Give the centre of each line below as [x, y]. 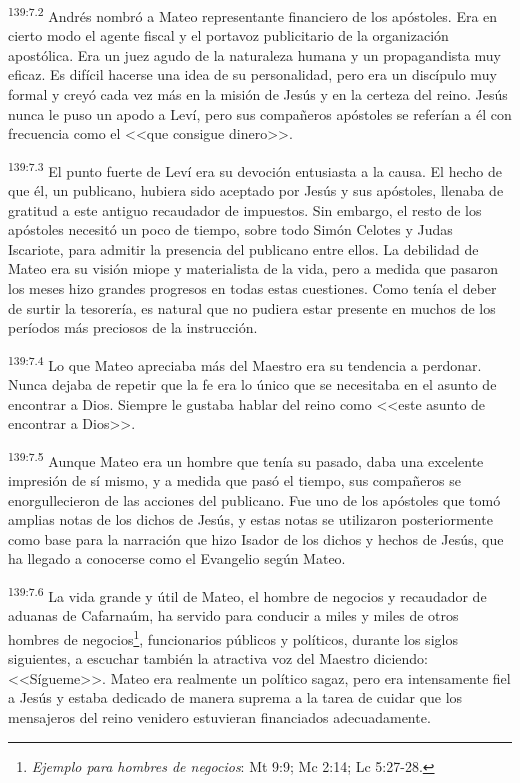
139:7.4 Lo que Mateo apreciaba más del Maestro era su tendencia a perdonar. [245, 363]
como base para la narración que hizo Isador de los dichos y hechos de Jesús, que [256, 538]
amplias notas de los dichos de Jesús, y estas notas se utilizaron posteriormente [250, 519]
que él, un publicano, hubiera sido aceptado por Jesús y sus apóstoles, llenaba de [256, 190]
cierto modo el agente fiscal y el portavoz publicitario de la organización [228, 35]
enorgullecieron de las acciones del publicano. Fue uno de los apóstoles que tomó [254, 499]
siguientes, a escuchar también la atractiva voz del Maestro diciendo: [218, 658]
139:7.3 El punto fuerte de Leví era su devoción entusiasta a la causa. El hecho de [255, 169]
